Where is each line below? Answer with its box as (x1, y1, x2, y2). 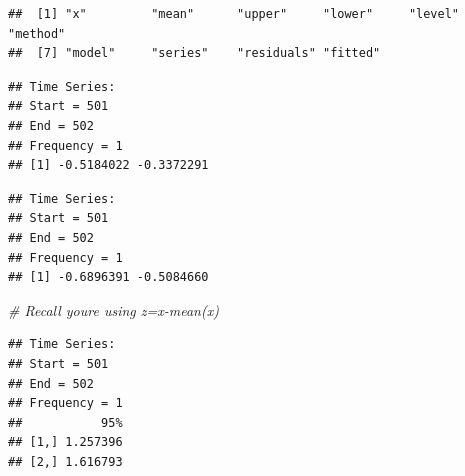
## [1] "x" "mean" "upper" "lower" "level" (8, 7, 460, 21)
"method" (8, 26, 66, 41)
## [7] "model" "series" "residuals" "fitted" (8, 46, 381, 61)
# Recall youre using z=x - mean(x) (8, 299, 219, 320)
